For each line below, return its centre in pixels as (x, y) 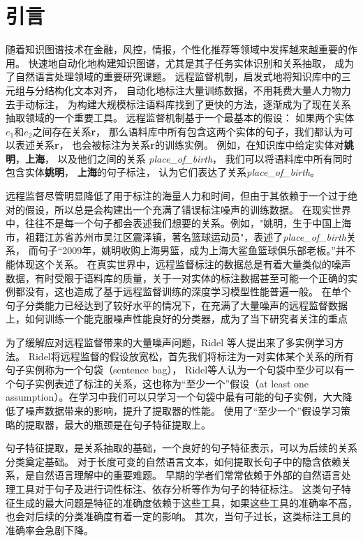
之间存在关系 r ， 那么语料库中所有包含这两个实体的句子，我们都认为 (188, 131)
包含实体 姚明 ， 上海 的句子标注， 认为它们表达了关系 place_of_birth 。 (163, 172)
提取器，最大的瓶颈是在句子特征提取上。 (118, 424)
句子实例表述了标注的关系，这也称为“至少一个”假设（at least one (162, 383)
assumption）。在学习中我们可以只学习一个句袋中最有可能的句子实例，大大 (174, 397)
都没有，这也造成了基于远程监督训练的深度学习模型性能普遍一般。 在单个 (183, 291)
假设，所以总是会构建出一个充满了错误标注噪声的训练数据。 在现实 (178, 209)
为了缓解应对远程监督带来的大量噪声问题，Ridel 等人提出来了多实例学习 (170, 342)
